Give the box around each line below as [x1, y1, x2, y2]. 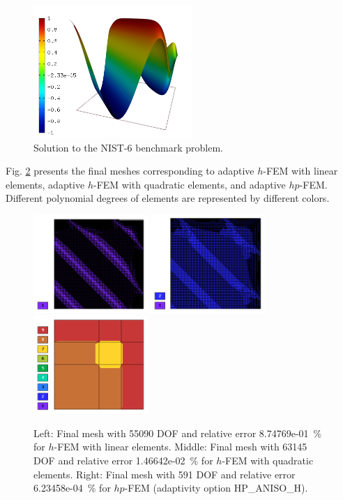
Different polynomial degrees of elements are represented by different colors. [6, 191, 330, 205]
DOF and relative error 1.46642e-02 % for [33, 453, 213, 467]
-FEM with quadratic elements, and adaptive [93, 177, 286, 191]
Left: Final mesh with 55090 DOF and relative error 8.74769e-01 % [33, 425, 322, 440]
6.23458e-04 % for [33, 480, 111, 495]
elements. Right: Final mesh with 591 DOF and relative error [33, 466, 296, 481]
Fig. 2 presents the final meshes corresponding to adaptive [6, 163, 254, 178]
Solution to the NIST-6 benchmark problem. [33, 140, 223, 154]
